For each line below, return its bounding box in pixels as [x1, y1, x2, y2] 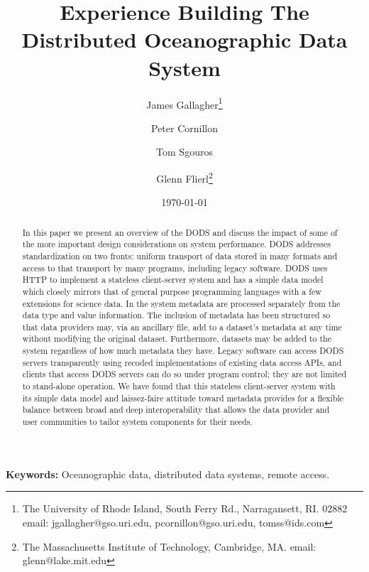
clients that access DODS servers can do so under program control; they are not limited [22, 368, 347, 380]
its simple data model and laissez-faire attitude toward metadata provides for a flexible [22, 392, 344, 404]
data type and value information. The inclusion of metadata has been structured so [22, 309, 331, 321]
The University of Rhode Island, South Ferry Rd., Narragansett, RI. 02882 [22, 501, 348, 516]
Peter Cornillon [150, 120, 218, 135]
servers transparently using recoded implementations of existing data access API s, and [22, 356, 342, 368]
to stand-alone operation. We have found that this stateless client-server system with [22, 380, 336, 392]
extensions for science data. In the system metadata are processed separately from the [22, 297, 341, 309]
